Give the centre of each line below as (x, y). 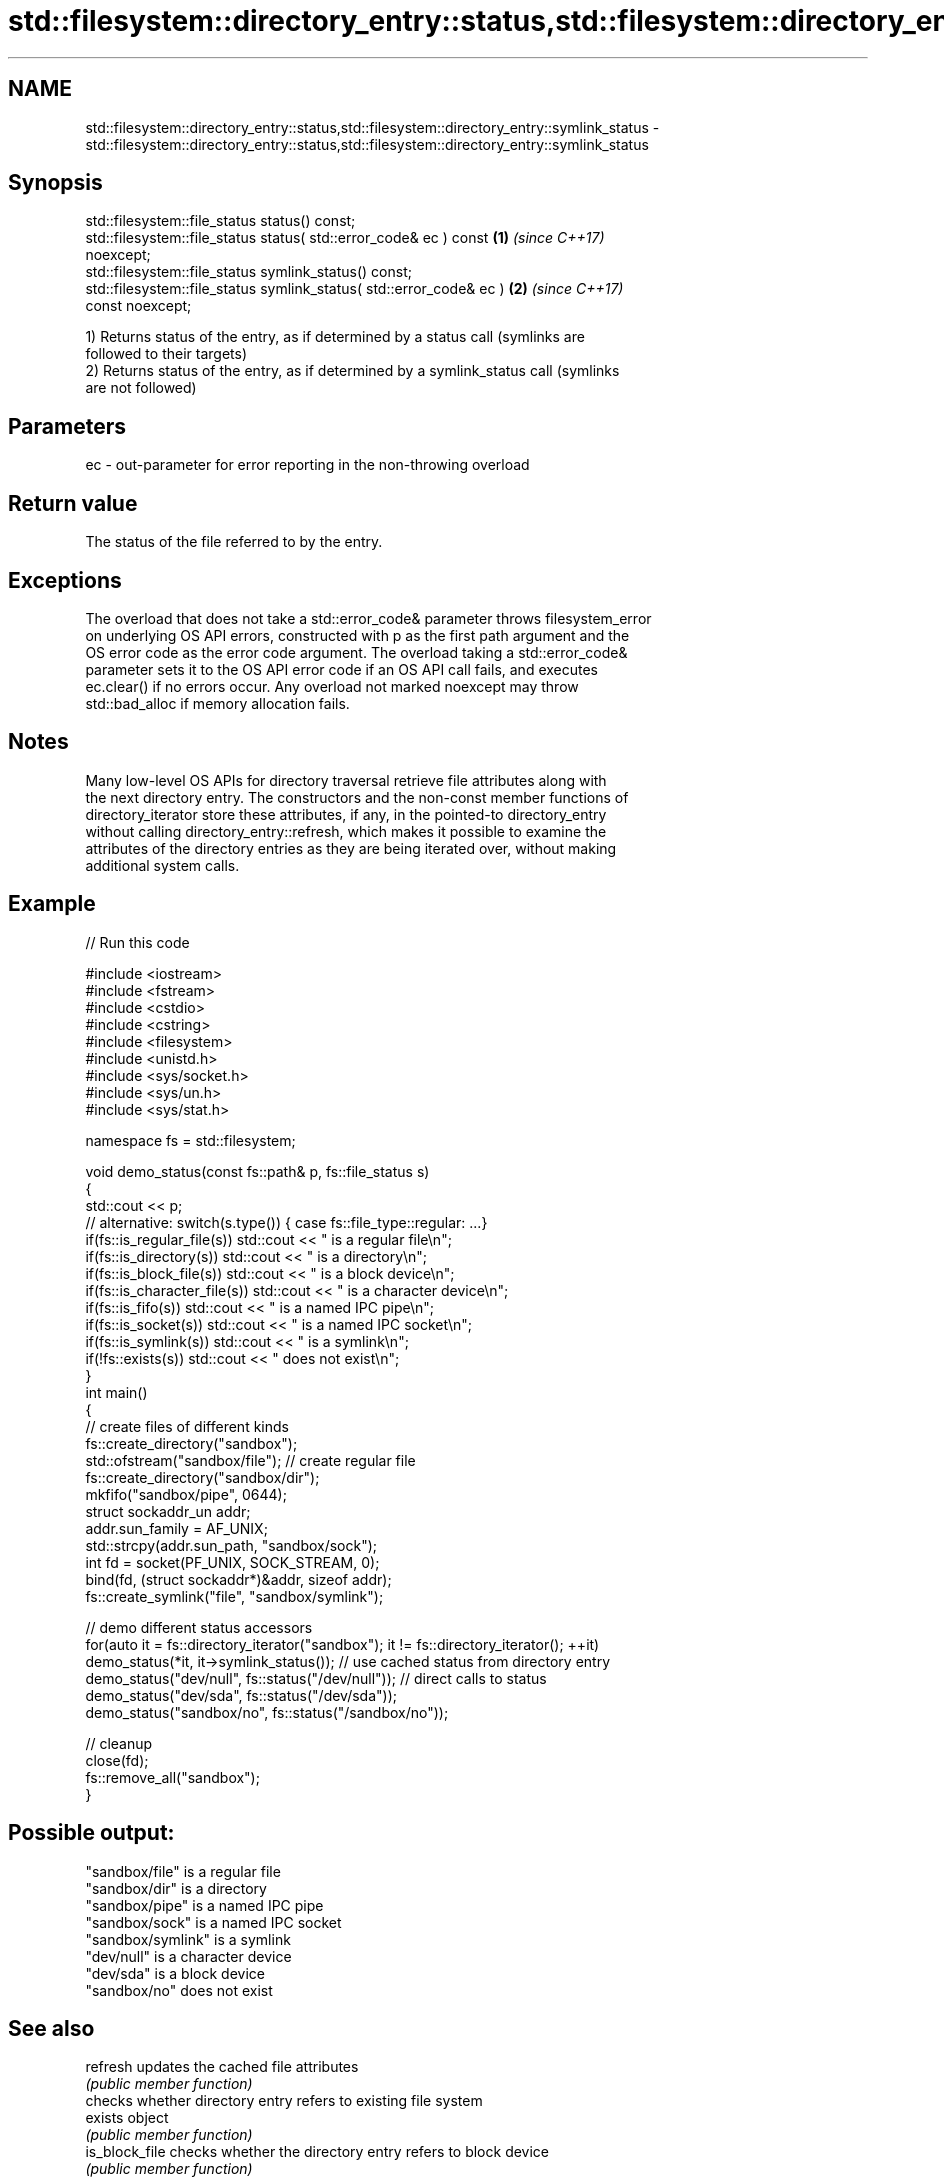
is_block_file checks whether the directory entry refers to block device (317, 2152)
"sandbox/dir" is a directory (176, 1888)
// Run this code (137, 942)
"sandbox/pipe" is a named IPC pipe (204, 1905)
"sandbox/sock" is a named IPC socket (213, 1922)
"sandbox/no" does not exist (179, 1990)
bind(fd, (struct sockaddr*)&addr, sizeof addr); (238, 1579)
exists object (127, 2118)
